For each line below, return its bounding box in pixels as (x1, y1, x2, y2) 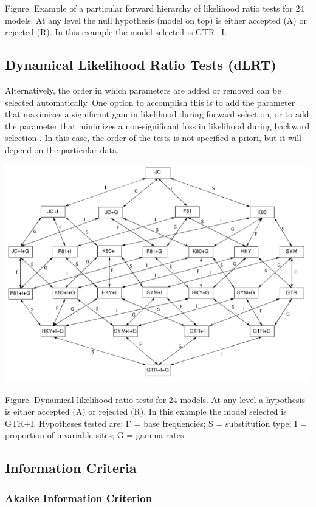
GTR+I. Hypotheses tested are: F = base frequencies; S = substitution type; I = (5, 416, 307, 429)
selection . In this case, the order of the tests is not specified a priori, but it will (5, 131, 301, 144)
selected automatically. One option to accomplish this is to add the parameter (5, 95, 295, 108)
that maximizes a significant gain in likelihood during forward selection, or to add (5, 108, 309, 120)
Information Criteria (5, 458, 137, 477)
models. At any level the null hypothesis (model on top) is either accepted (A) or (5, 13, 307, 26)
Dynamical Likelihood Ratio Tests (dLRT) (5, 55, 276, 74)
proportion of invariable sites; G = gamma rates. (5, 429, 187, 441)
